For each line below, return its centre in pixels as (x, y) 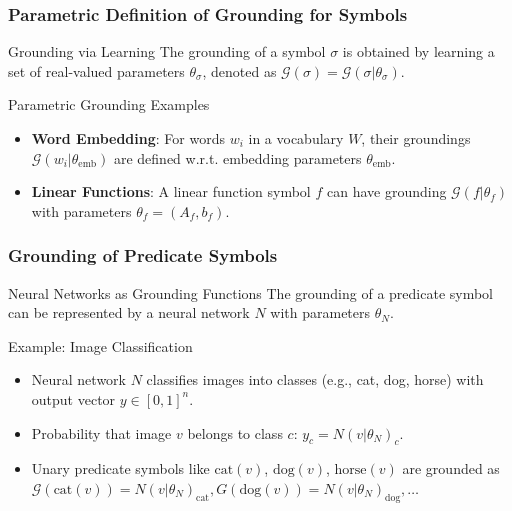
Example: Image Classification (100, 345)
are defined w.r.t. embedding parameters (237, 157)
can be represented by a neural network (129, 312)
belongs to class (235, 432)
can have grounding (386, 191)
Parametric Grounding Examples (109, 104)
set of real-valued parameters (96, 70)
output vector (73, 398)
